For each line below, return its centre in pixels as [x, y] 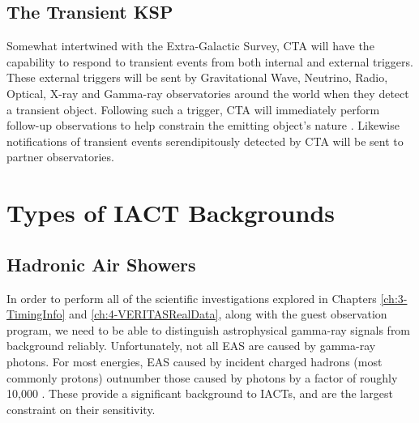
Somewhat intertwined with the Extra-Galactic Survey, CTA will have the [190, 46]
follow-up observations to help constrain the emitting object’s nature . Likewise [203, 125]
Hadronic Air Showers [101, 264]
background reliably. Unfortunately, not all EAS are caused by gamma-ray [191, 346]
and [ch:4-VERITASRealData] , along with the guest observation [228, 314]
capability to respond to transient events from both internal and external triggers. [210, 61]
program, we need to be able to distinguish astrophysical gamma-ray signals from [209, 329]
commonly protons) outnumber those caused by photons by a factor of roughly [202, 377]
